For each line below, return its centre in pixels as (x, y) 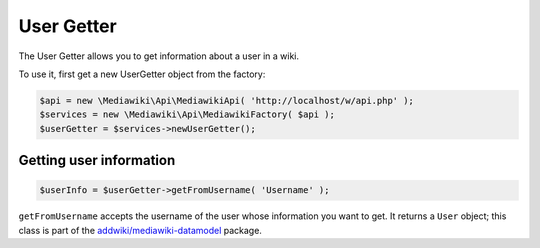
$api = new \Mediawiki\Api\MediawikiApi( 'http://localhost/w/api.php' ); (227, 100)
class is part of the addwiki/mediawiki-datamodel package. (140, 230)
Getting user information (97, 160)
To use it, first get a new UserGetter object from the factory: (142, 74)
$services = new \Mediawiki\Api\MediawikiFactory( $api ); (187, 114)
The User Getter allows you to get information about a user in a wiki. (159, 56)
